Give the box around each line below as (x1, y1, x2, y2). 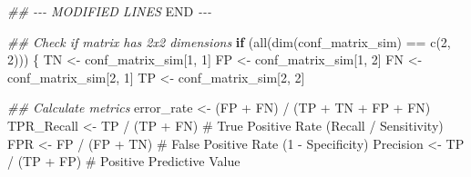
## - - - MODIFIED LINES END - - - (7, 2, 211, 20)
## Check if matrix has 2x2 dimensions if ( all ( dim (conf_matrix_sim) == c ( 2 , (7, 32, 451, 51)
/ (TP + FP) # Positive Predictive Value (7, 152, 241, 171)
